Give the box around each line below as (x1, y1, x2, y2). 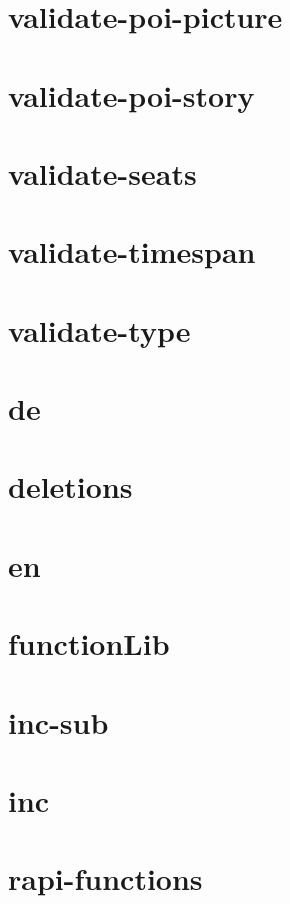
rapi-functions (8, 858, 203, 899)
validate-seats (8, 152, 197, 193)
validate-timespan (8, 231, 256, 272)
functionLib (8, 623, 170, 664)
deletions (8, 466, 133, 507)
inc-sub (8, 701, 109, 742)
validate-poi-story (8, 74, 255, 115)
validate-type (8, 309, 191, 350)
